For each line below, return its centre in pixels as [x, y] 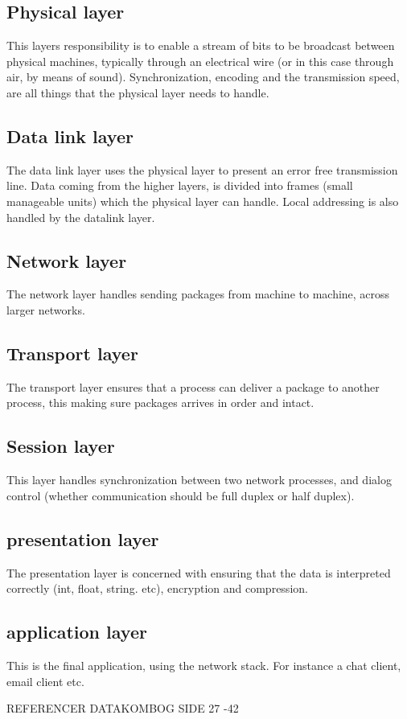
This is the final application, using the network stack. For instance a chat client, [204, 665]
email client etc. [45, 681]
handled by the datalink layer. [81, 217]
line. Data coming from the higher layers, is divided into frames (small [180, 185]
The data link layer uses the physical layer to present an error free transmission [202, 169]
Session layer [61, 446]
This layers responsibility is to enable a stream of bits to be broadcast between [201, 45]
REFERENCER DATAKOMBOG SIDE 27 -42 [123, 708]
